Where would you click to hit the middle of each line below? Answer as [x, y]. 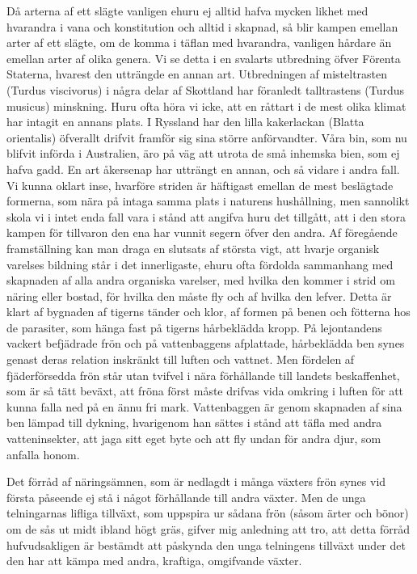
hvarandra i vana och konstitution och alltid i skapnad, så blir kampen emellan [202, 26]
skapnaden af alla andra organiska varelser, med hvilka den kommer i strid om [201, 280]
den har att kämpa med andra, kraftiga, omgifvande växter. [154, 561]
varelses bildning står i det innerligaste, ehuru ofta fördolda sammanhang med [200, 264]
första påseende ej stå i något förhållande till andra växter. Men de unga [186, 497]
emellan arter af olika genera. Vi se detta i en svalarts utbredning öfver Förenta [204, 58]
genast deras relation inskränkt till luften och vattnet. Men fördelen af [181, 359]
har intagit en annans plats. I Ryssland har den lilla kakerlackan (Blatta [185, 122]
